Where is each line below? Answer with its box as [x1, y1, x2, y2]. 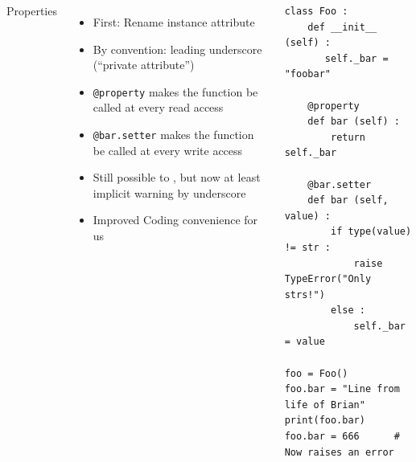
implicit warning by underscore [93, 184, 246, 201]
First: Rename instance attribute [93, 14, 255, 30]
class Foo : [284, 6, 348, 17]
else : [330, 305, 365, 317]
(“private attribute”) [93, 56, 195, 73]
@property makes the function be [93, 83, 258, 100]
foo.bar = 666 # [284, 431, 400, 443]
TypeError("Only [284, 273, 372, 285]
